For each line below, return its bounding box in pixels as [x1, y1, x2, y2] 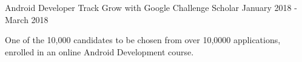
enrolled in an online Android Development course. [5, 45, 194, 58]
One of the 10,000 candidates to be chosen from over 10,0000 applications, [5, 33, 281, 46]
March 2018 [5, 13, 49, 26]
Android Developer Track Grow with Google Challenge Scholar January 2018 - [5, 1, 297, 13]
